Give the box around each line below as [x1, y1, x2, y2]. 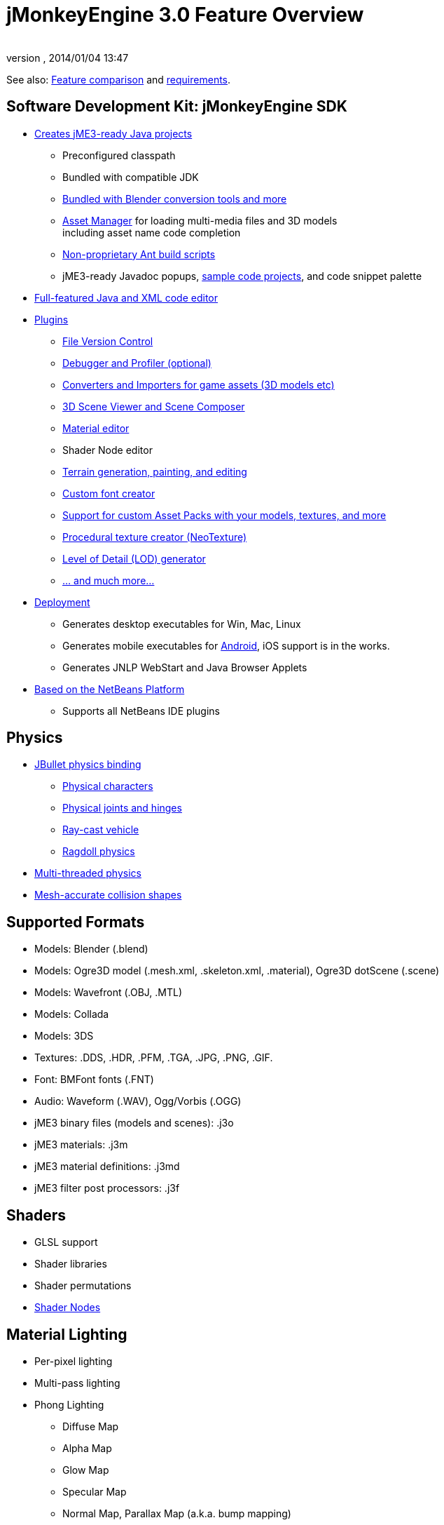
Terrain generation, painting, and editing [62, 465, 247, 478]
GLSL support [34, 1236, 98, 1249]
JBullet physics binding [34, 758, 141, 771]
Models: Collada [34, 1008, 109, 1021]
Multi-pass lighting [34, 1376, 120, 1389]
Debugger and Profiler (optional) [62, 356, 211, 369]
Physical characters [62, 780, 153, 793]
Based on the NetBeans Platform [34, 683, 185, 695]
